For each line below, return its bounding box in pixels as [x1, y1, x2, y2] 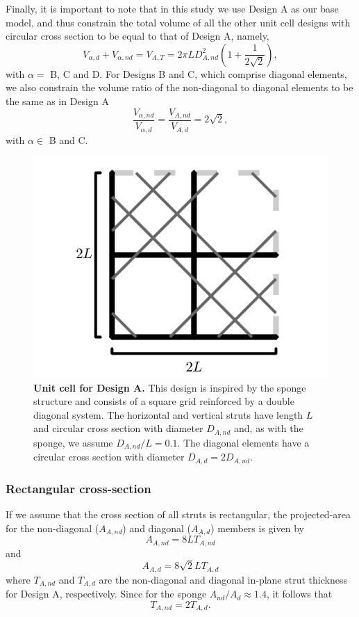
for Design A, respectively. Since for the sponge [6, 586, 207, 601]
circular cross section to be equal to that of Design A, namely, [6, 29, 269, 43]
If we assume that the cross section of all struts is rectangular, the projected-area [6, 507, 351, 522]
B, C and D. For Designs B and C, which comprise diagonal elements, [50, 66, 347, 81]
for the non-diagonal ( [6, 520, 99, 535]
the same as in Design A [6, 93, 109, 108]
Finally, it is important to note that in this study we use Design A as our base [6, 1, 339, 15]
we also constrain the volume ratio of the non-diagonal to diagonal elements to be [6, 80, 353, 95]
